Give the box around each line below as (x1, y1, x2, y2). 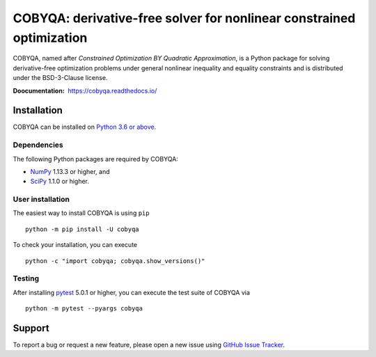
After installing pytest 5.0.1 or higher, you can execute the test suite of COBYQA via (13, 288, 251, 296)
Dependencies (13, 140, 64, 150)
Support (13, 322, 49, 334)
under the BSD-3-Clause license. (13, 74, 108, 82)
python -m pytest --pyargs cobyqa (25, 305, 143, 312)
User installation (13, 195, 70, 205)
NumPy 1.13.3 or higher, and (30, 167, 110, 175)
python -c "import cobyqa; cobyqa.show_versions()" (25, 257, 205, 264)
